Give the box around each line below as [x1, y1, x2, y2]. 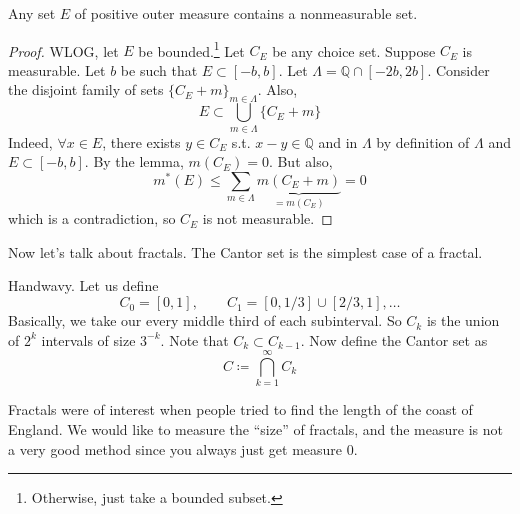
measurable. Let [8, 59, 106, 80]
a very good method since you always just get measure [8, 438, 343, 459]
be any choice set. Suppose [272, 40, 436, 61]
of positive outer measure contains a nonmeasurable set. [74, 3, 418, 23]
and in [318, 131, 358, 152]
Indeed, [8, 131, 53, 152]
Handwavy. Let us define [8, 275, 159, 296]
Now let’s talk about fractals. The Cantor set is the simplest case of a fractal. [8, 241, 483, 262]
